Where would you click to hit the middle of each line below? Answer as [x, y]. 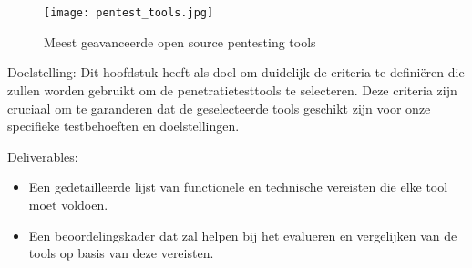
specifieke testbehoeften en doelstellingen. [123, 126]
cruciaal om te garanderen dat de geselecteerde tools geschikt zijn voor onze [219, 108]
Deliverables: [43, 156]
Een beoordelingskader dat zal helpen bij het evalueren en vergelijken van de [243, 235]
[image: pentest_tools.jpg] [129, 13]
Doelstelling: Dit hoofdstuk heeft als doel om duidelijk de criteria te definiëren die [236, 72]
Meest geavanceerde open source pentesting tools [180, 41]
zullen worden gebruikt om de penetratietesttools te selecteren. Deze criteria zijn [232, 90]
